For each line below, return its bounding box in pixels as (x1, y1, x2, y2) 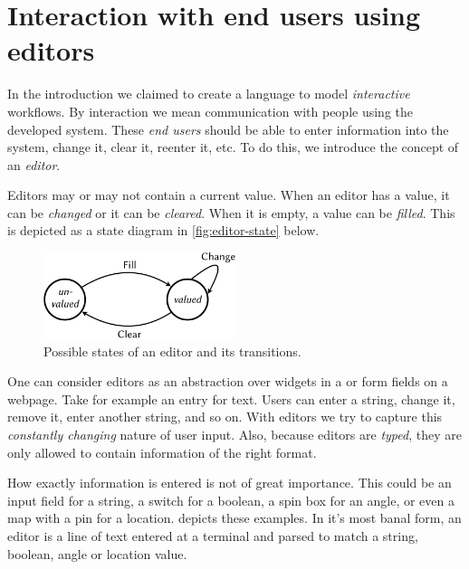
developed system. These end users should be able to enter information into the (7, 119, 449, 138)
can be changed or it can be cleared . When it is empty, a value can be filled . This (7, 203, 455, 222)
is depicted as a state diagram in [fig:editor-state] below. (7, 221, 320, 240)
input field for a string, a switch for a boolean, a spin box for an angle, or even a (7, 490, 455, 509)
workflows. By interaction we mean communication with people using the (7, 101, 414, 120)
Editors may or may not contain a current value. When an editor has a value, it (7, 185, 450, 204)
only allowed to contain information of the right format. (7, 442, 317, 461)
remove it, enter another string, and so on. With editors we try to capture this (7, 407, 443, 426)
